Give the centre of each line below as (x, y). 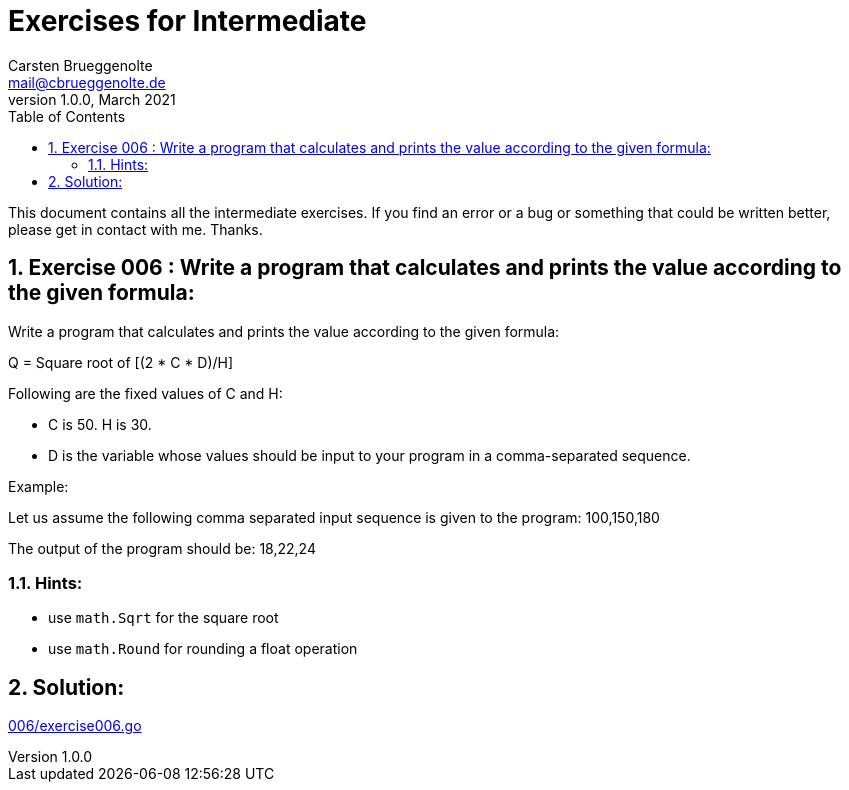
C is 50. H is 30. (100, 424)
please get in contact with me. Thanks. (135, 229)
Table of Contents (67, 116)
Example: (38, 486)
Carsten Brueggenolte (80, 65)
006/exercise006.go (75, 726)
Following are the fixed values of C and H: (145, 393)
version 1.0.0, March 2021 (92, 99)
